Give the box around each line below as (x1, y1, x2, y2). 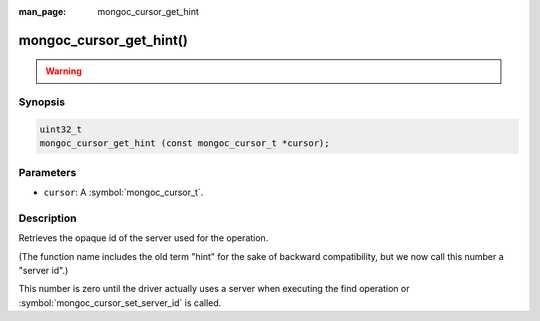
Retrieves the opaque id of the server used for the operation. (18, 232, 269, 244)
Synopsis (18, 95, 65, 109)
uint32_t (39, 123, 83, 135)
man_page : (18, 6, 67, 17)
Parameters (18, 165, 77, 179)
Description (18, 211, 77, 225)
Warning (45, 65, 82, 77)
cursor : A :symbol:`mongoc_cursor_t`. (43, 186, 204, 199)
